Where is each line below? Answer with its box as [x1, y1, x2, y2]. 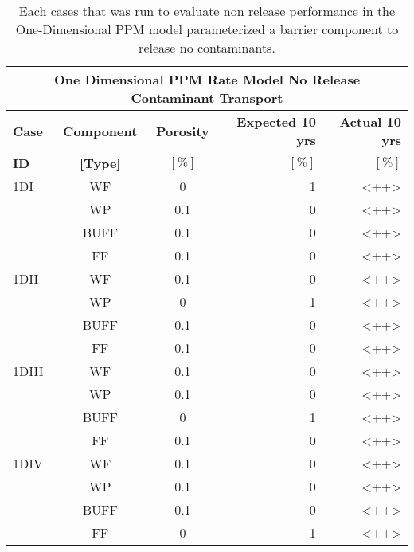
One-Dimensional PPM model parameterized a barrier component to [15, 20, 399, 38]
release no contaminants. [139, 38, 275, 57]
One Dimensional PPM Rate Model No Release [53, 70, 361, 88]
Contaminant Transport [131, 88, 283, 107]
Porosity [156, 121, 209, 140]
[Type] [80, 154, 121, 172]
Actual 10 [339, 112, 401, 131]
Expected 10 [236, 112, 316, 131]
